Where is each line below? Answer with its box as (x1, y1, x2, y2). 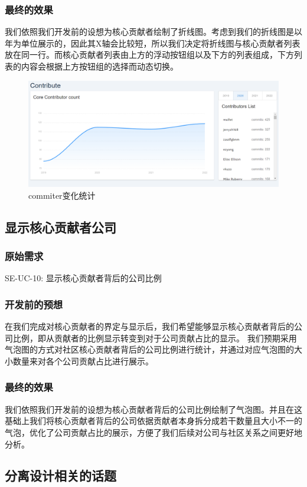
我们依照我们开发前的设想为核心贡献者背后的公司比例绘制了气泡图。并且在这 (5, 403, 302, 415)
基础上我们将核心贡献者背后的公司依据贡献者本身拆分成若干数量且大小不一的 (5, 414, 302, 427)
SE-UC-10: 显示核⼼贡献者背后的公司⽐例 (5, 272, 162, 284)
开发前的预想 (5, 297, 63, 311)
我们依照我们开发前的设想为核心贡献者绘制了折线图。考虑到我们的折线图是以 (5, 25, 302, 38)
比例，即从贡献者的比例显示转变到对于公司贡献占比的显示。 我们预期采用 (12, 331, 297, 344)
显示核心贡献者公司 (5, 218, 116, 236)
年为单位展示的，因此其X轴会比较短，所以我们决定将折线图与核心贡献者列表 (5, 37, 301, 49)
